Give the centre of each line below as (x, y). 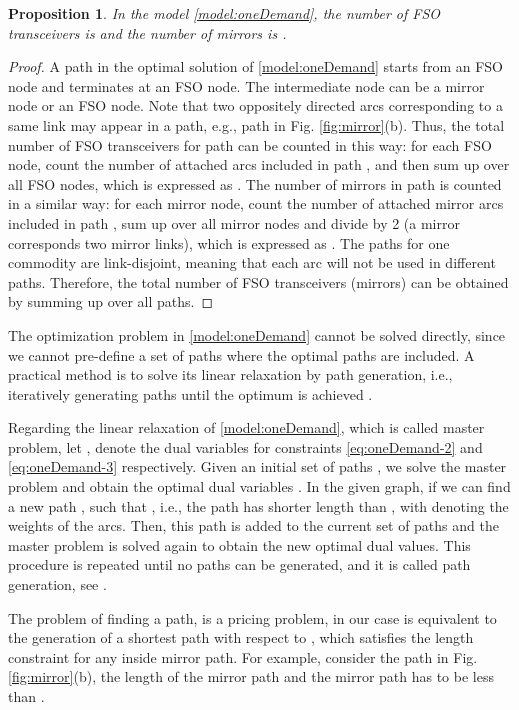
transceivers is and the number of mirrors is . (147, 32)
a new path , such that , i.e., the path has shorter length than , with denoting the (258, 505)
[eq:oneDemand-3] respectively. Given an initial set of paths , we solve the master (257, 466)
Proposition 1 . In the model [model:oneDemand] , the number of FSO (224, 13)
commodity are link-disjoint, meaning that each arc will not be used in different (252, 262)
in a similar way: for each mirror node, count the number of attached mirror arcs (256, 203)
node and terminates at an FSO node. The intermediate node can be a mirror (246, 85)
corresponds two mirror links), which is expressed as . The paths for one (229, 242)
